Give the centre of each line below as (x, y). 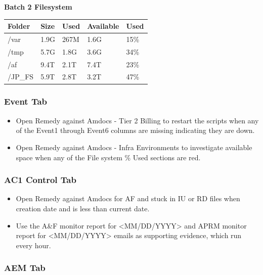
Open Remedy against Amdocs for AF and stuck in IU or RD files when (128, 198)
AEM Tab (25, 268)
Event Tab (26, 101)
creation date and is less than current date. (83, 208)
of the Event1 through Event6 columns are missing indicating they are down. (135, 130)
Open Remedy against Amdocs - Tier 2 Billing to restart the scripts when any (137, 120)
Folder (19, 26)
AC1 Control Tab (40, 180)
